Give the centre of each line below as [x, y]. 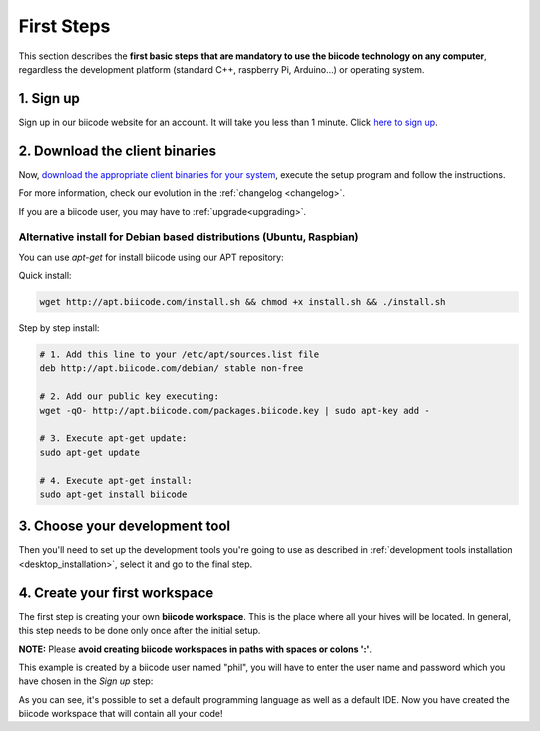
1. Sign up [49, 98]
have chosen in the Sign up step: [86, 681]
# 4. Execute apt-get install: [116, 480]
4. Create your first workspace [116, 592]
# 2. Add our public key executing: [129, 396]
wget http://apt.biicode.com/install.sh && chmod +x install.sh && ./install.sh [242, 302]
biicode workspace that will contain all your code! [121, 714]
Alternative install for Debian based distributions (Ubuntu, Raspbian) [188, 237]
